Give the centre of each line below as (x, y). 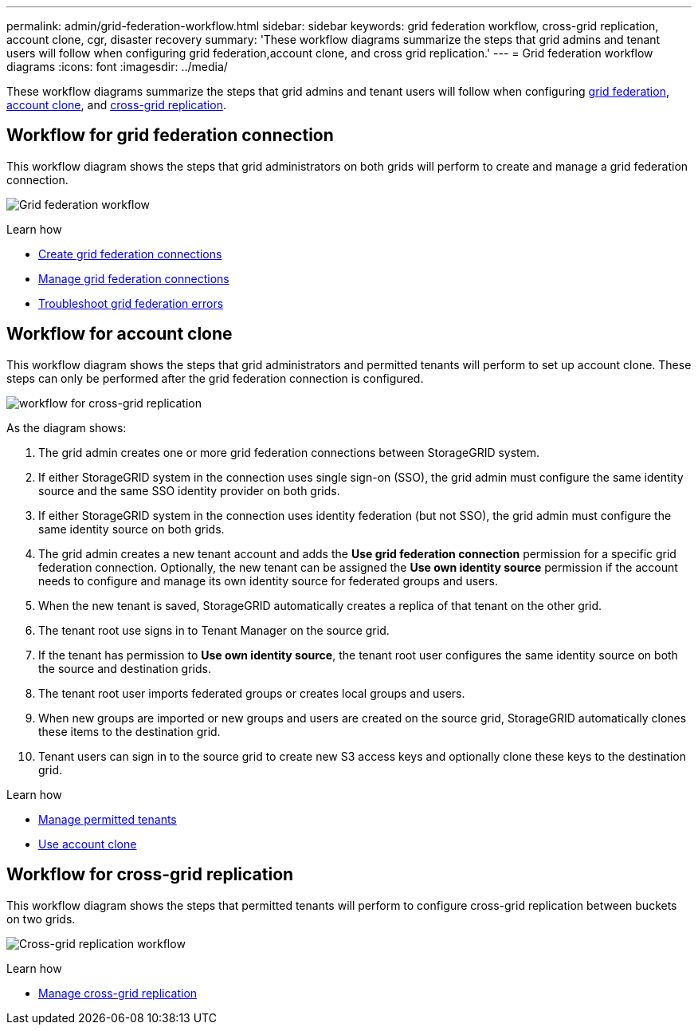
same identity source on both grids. (131, 529)
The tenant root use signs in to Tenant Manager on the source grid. (214, 630)
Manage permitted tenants (108, 819)
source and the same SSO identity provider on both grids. (189, 490)
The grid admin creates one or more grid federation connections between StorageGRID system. (289, 452)
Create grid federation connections (130, 254)
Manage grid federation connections (134, 278)
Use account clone (88, 844)
